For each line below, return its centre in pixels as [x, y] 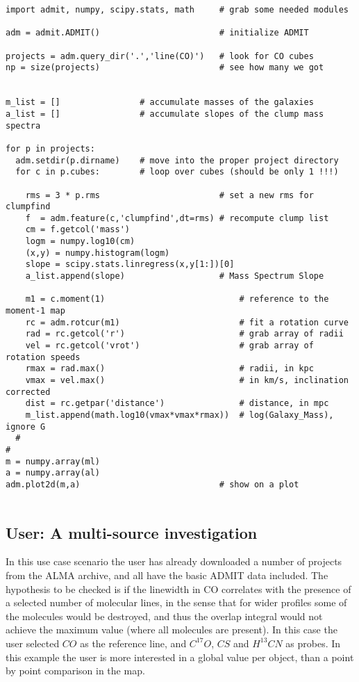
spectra [23, 125]
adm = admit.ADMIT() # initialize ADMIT [157, 33]
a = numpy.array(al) [53, 473]
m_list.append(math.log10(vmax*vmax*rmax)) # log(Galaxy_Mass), [179, 415]
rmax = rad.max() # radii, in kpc [169, 369]
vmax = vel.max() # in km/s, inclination [187, 380]
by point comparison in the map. [75, 671]
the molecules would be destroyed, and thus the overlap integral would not [164, 616]
